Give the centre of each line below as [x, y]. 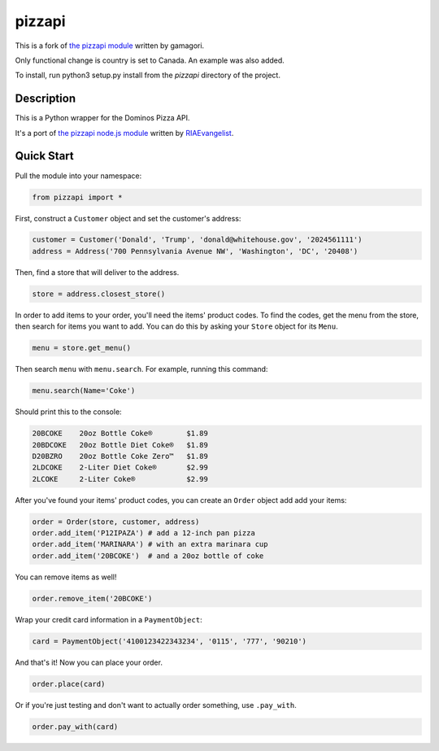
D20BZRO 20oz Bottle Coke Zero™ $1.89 [120, 456]
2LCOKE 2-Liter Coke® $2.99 [120, 479]
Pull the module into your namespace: [78, 176]
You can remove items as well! [66, 577]
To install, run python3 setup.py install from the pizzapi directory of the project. [148, 75]
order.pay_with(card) [75, 727]
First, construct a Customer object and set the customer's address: [128, 218]
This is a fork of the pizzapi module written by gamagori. [110, 46]
